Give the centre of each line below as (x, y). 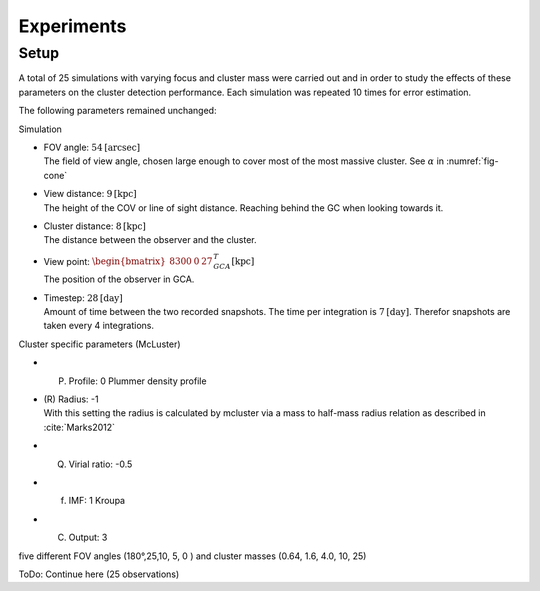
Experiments (72, 26)
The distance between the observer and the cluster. (150, 240)
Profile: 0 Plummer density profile (137, 381)
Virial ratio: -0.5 (100, 464)
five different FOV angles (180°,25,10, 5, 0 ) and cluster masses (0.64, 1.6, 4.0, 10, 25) (192, 556)
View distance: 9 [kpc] (90, 194)
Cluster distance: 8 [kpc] (95, 226)
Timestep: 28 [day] (83, 297)
